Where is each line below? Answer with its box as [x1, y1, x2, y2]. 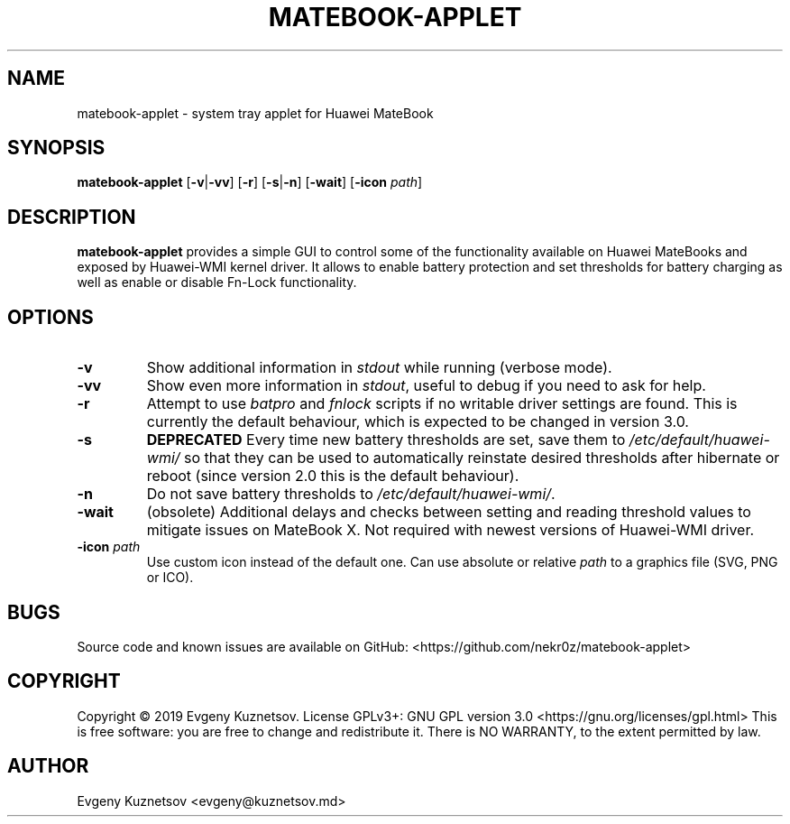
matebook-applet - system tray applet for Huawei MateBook [77, 105, 434, 121]
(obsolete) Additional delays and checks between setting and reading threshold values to [146, 503, 751, 522]
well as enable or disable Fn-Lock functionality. [77, 274, 357, 291]
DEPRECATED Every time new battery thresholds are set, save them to [146, 431, 626, 449]
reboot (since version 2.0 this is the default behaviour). [146, 467, 519, 486]
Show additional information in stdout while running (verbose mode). [146, 358, 612, 377]
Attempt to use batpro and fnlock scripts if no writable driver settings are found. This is [146, 394, 738, 413]
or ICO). [146, 569, 194, 586]
